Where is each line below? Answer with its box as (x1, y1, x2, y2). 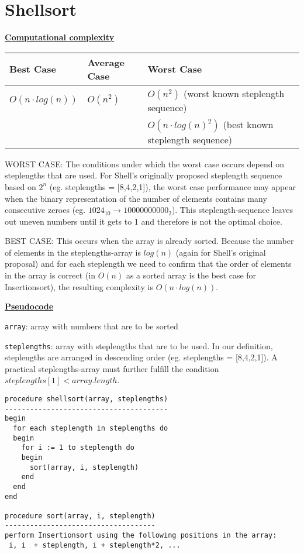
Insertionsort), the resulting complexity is (5, 280, 153, 293)
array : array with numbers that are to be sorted (5, 319, 178, 332)
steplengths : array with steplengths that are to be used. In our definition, (5, 339, 273, 352)
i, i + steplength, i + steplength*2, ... (9, 541, 181, 549)
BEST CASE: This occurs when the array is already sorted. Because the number (5, 235, 294, 247)
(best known (223, 117, 274, 131)
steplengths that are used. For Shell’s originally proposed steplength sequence (5, 169, 282, 181)
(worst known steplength (184, 86, 285, 100)
